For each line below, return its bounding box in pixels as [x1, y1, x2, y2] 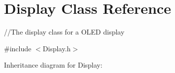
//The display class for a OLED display [4, 27, 125, 37]
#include [4, 43, 32, 53]
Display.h [43, 43, 71, 53]
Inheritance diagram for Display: [4, 60, 103, 70]
